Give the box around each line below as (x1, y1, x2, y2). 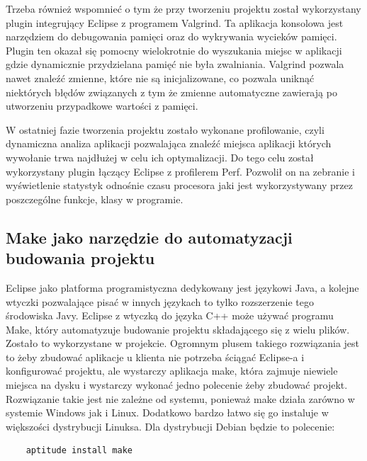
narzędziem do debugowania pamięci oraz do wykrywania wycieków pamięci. (6, 29, 337, 44)
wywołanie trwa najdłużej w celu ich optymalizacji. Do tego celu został (6, 149, 314, 164)
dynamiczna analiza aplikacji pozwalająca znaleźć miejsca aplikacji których (6, 136, 332, 151)
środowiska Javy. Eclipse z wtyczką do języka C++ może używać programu (6, 308, 334, 323)
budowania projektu (6, 247, 155, 269)
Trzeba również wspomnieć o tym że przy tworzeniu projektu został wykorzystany (6, 1, 361, 16)
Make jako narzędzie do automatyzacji (6, 226, 293, 248)
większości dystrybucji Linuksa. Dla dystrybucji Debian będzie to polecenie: (6, 419, 335, 433)
